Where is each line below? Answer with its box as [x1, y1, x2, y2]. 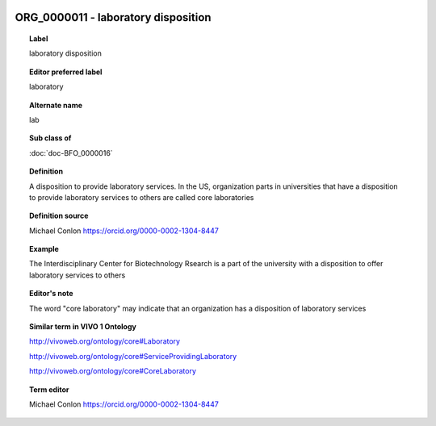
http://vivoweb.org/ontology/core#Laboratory [29, 336, 181, 346]
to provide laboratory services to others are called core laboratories [29, 192, 254, 202]
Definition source [29, 211, 89, 221]
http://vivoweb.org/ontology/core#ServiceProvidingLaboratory [29, 351, 237, 361]
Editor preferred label [29, 67, 103, 77]
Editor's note [29, 289, 73, 299]
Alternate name [29, 100, 83, 110]
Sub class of [29, 133, 72, 143]
